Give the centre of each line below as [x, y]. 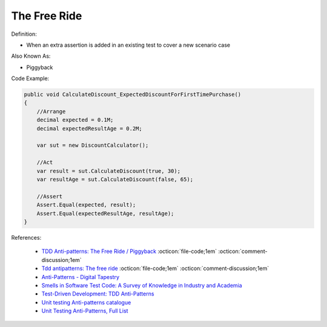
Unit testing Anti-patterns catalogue [86, 302]
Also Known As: [31, 56]
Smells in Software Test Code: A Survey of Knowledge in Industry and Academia [142, 285]
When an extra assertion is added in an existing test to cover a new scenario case [128, 45]
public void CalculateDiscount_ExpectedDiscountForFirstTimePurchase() [133, 95]
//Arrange [51, 111]
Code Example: [30, 78]
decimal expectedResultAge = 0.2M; [89, 128]
